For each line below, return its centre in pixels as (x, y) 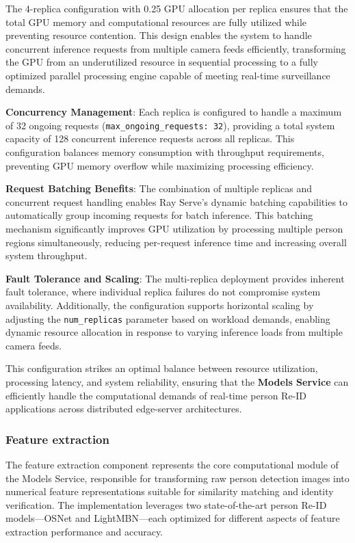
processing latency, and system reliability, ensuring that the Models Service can (177, 381)
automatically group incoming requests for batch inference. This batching (159, 215)
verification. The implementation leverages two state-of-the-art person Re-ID (166, 504)
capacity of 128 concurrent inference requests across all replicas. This (150, 138)
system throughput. (47, 255)
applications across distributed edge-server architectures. (124, 409)
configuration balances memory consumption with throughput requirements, (165, 152)
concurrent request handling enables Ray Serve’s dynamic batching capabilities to (177, 201)
